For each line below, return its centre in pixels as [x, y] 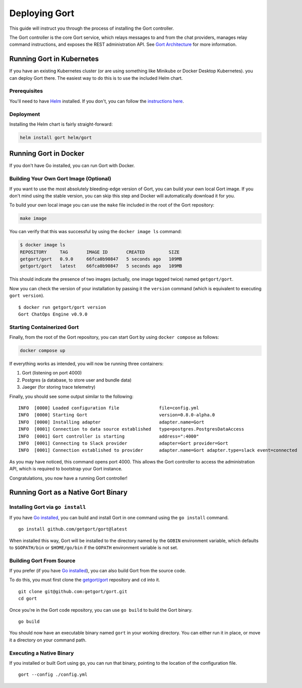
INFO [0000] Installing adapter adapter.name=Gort [111, 422]
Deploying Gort [42, 13]
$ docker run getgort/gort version [62, 307]
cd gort [28, 599]
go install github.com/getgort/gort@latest [73, 529]
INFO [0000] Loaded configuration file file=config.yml [109, 408]
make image [33, 219]
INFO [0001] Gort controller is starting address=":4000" [109, 436]
